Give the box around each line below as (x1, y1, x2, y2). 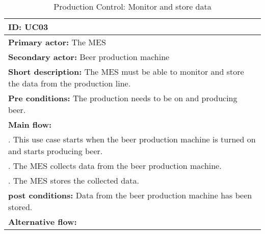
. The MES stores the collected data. (8, 174, 139, 186)
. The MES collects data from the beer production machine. (8, 160, 222, 171)
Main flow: (8, 119, 52, 130)
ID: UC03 (8, 21, 48, 33)
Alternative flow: (8, 216, 77, 227)
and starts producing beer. (8, 145, 103, 157)
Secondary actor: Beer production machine (8, 51, 170, 63)
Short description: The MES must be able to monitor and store (8, 66, 244, 77)
